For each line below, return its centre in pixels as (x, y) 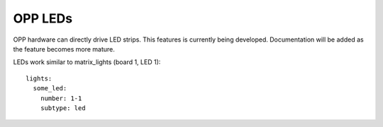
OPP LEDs (43, 18)
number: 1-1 (61, 98)
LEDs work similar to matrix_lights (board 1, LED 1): (87, 62)
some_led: (50, 89)
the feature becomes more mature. (64, 49)
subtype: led (63, 108)
